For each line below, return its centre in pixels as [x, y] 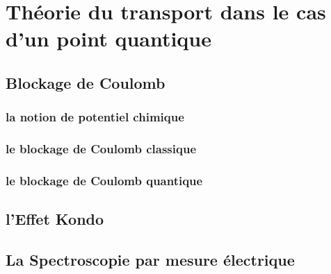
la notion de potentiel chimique [95, 117]
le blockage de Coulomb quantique [104, 180]
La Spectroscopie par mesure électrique [150, 260]
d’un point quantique [109, 38]
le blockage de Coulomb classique [101, 149]
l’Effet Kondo [55, 219]
